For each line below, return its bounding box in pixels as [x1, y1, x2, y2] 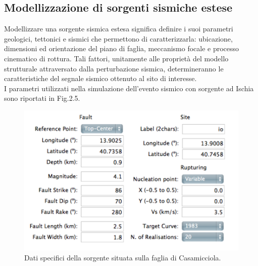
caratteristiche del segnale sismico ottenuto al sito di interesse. [4, 73, 197, 84]
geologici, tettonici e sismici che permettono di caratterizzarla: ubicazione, [4, 33, 233, 44]
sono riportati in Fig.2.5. [4, 93, 80, 103]
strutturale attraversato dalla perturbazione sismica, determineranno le [4, 63, 224, 73]
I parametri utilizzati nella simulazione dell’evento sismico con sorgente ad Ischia [4, 83, 254, 93]
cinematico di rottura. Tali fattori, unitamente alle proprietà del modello [4, 53, 229, 63]
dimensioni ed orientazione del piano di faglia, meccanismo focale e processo [4, 43, 239, 54]
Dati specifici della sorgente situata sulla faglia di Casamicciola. [24, 252, 221, 263]
